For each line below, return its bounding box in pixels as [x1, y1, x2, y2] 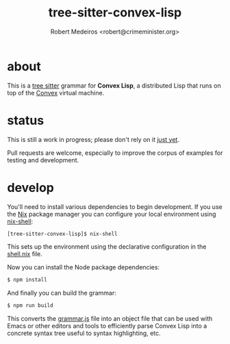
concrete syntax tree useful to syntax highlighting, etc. [7, 329, 161, 337]
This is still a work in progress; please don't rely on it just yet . [7, 135, 180, 143]
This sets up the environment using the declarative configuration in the [7, 243, 207, 251]
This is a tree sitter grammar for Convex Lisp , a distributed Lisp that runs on [7, 81, 221, 90]
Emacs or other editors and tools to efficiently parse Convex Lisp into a [7, 322, 207, 330]
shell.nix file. [7, 250, 43, 258]
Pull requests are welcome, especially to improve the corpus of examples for [7, 149, 223, 157]
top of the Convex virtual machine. [7, 88, 105, 97]
